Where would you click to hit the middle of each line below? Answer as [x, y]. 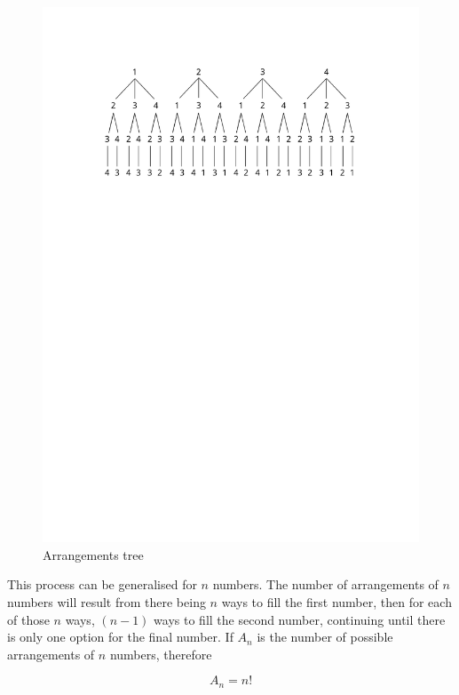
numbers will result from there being [107, 601]
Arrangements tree [93, 554]
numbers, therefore [161, 654]
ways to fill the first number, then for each [336, 601]
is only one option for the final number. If [120, 637]
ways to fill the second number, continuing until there [300, 619]
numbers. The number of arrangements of [325, 584]
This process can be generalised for [102, 584]
